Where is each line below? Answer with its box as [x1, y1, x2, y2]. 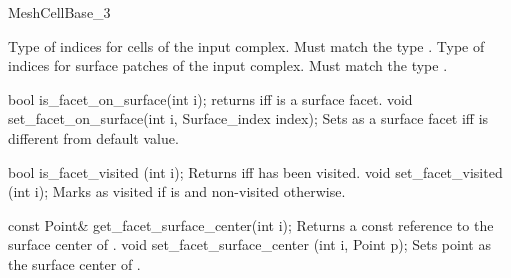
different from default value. [8, 127, 179, 148]
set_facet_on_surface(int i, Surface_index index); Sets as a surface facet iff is [8, 108, 489, 129]
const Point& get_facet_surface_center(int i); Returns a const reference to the [8, 214, 494, 235]
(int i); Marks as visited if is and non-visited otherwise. [8, 181, 346, 202]
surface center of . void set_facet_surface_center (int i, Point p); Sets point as [8, 234, 491, 255]
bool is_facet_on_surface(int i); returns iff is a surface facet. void [8, 88, 413, 109]
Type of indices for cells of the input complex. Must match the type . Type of [8, 35, 485, 56]
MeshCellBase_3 [8, 2, 111, 22]
